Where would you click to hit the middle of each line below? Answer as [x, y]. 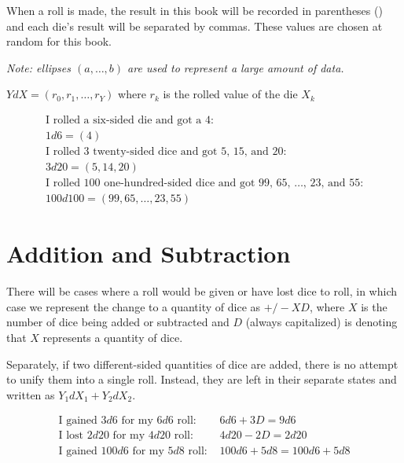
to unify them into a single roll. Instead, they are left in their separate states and [202, 379]
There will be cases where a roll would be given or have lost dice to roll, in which [202, 291]
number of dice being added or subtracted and [118, 322]
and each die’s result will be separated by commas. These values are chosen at [195, 26]
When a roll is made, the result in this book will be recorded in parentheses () [195, 10]
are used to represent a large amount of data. [236, 67]
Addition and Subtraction [149, 254]
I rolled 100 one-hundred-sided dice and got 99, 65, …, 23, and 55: [204, 184]
